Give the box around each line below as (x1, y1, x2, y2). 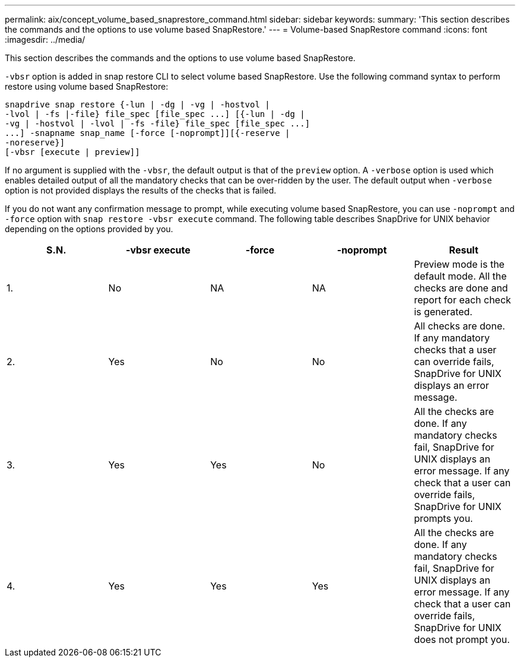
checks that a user (414, 344, 497, 356)
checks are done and (414, 282, 508, 294)
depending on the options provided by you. (5, 224, 173, 234)
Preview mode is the (414, 258, 505, 270)
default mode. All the (414, 270, 507, 282)
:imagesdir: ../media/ (5, 34, 85, 45)
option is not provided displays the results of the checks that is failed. (5, 185, 277, 195)
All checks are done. (414, 320, 505, 332)
